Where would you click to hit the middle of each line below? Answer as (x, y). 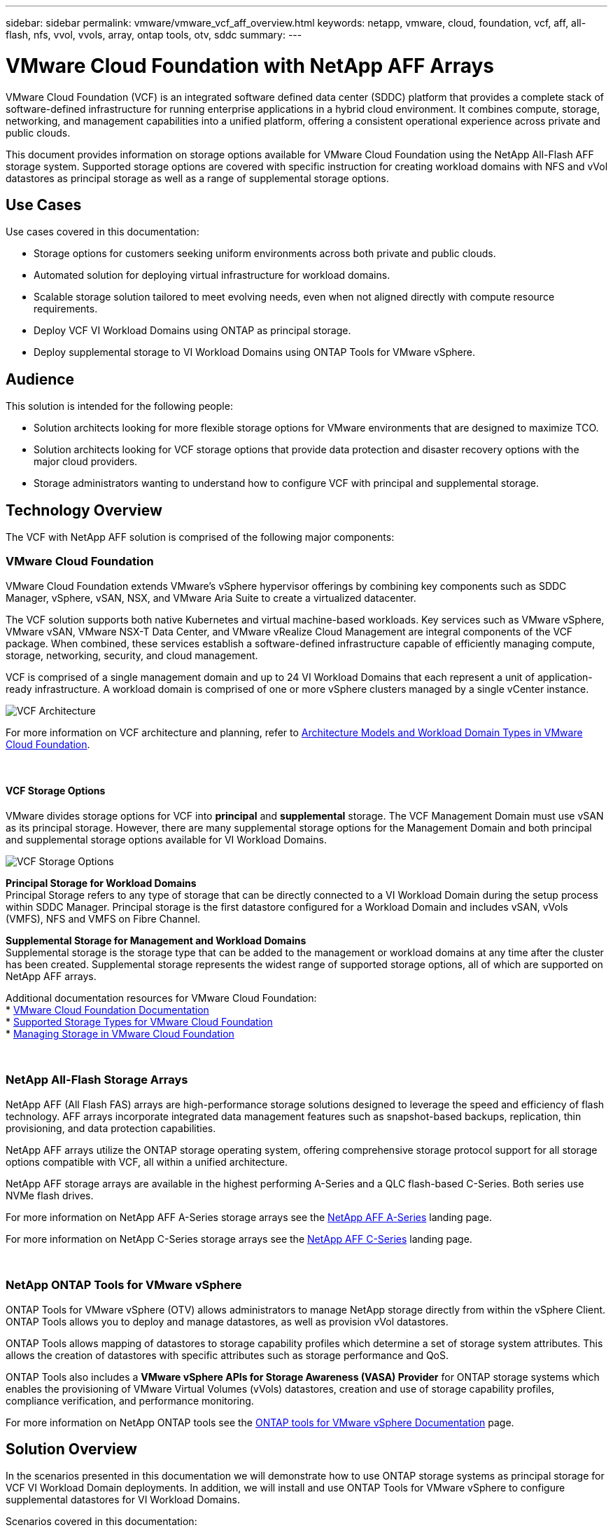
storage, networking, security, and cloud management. (132, 655)
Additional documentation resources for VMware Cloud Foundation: (161, 998)
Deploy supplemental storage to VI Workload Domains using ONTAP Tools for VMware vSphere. (254, 352)
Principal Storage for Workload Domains (101, 883)
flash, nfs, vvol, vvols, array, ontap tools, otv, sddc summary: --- (154, 35)
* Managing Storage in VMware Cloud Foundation (120, 1034)
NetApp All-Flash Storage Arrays (97, 1080)
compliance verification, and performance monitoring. (130, 1400)
